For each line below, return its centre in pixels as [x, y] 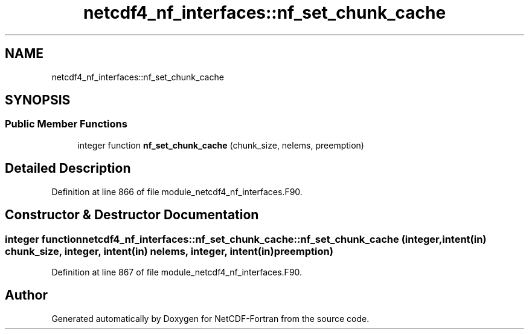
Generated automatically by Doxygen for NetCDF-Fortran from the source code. [210, 318]
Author [26, 295]
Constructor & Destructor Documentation [132, 215]
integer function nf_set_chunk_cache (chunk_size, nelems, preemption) [221, 145]
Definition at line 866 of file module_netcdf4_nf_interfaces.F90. [177, 191]
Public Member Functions [66, 124]
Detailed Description [68, 169]
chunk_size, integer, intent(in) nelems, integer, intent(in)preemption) [169, 251]
